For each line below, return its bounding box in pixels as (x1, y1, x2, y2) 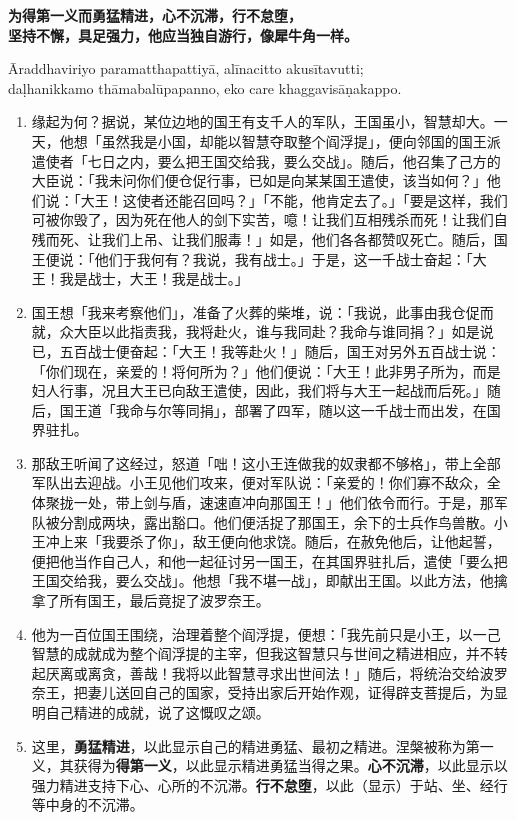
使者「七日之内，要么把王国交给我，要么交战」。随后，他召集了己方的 (45, 150, 501, 171)
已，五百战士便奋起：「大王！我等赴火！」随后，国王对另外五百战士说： (31, 340, 501, 361)
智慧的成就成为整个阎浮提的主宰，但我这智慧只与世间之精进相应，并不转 (31, 643, 508, 664)
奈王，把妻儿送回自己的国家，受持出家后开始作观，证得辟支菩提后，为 (31, 682, 494, 703)
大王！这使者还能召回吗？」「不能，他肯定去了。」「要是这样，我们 (80, 189, 508, 210)
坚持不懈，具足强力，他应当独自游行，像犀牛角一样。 (8, 24, 358, 45)
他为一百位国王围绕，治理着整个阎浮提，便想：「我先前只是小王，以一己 (31, 623, 501, 644)
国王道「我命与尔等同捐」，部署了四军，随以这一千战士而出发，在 (59, 399, 487, 420)
